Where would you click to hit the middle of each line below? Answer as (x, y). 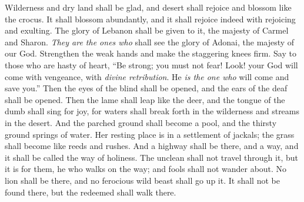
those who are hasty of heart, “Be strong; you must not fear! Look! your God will (151, 64)
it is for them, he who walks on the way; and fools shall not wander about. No (146, 169)
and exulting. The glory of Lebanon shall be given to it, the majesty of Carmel (147, 30)
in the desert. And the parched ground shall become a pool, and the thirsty (141, 122)
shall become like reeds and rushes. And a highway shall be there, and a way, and (152, 146)
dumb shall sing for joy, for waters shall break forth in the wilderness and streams (152, 111)
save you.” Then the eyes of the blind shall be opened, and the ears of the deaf (146, 88)
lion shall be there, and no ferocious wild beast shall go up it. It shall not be (142, 180)
